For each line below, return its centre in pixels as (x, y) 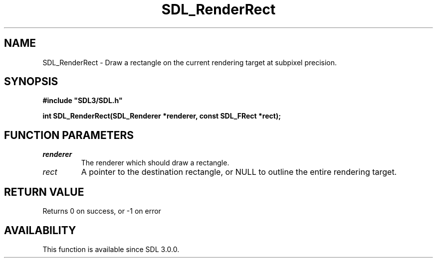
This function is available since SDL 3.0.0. (111, 249)
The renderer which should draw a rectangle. (155, 163)
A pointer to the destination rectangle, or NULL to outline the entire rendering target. (239, 172)
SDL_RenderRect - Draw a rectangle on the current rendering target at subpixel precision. (190, 62)
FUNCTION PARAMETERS (69, 135)
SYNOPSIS (31, 82)
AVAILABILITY (40, 230)
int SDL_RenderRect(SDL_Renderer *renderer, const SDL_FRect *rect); (162, 116)
